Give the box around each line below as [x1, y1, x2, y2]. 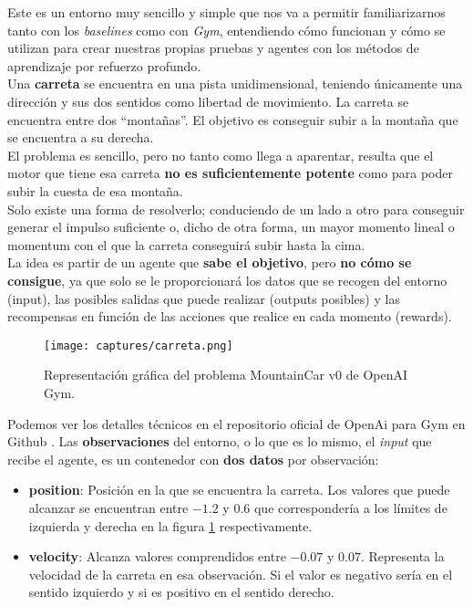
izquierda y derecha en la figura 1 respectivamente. [28, 516, 313, 535]
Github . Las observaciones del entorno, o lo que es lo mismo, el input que [7, 432, 432, 451]
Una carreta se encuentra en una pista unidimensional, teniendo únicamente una [7, 74, 463, 93]
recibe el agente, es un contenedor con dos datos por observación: [7, 449, 379, 468]
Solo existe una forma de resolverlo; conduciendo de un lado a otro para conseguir [7, 199, 465, 218]
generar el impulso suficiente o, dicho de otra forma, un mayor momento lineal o [7, 217, 455, 236]
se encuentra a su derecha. [7, 128, 154, 147]
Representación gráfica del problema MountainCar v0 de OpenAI [44, 365, 408, 384]
